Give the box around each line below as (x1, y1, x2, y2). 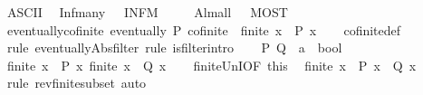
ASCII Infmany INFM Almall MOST (6, 3, 288, 21)
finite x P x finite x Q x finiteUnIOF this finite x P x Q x (6, 55, 417, 74)
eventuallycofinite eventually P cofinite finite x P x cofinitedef (6, 20, 401, 39)
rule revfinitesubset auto (6, 73, 147, 92)
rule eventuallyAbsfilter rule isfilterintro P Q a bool (6, 38, 342, 57)
